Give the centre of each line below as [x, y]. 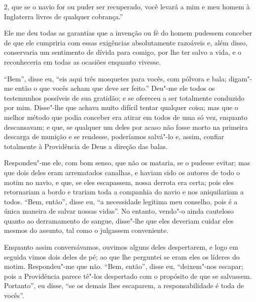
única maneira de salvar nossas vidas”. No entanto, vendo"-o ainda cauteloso [119, 211]
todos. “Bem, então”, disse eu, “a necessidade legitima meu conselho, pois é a [121, 201]
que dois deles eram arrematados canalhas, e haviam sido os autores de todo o [122, 172]
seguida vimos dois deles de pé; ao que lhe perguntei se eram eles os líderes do [122, 256]
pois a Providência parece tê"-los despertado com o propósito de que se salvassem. [128, 276]
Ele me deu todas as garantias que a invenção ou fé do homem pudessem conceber [128, 33]
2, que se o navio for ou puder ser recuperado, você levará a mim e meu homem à [127, 6]
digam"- [240, 78]
